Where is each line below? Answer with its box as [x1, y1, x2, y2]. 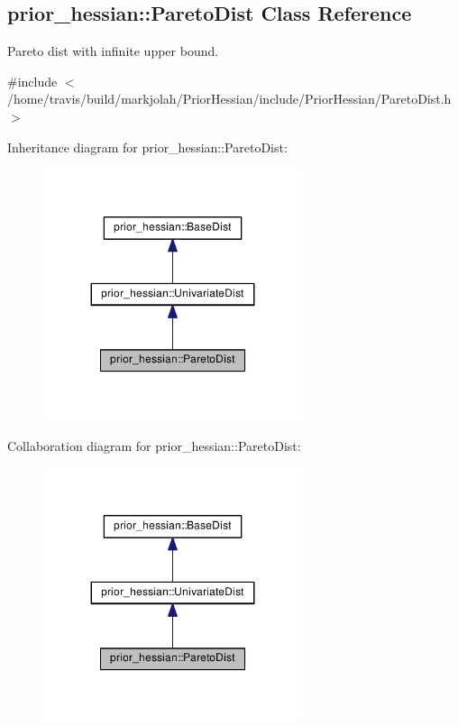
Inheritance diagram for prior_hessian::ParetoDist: [7, 137, 288, 156]
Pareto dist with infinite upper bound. [7, 41, 219, 60]
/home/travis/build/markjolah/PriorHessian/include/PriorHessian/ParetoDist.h [7, 89, 452, 108]
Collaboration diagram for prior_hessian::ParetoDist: [7, 436, 301, 455]
